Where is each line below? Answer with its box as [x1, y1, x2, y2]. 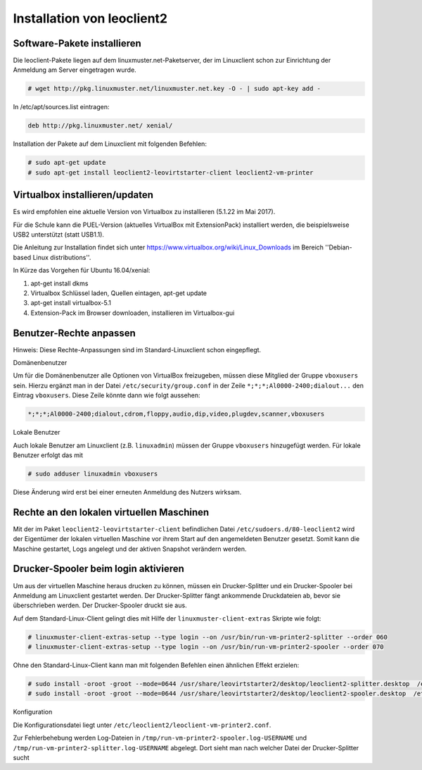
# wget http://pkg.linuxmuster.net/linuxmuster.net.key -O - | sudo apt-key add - [27, 85, 321, 93]
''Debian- [324, 243, 352, 252]
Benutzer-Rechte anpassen [13, 327, 136, 339]
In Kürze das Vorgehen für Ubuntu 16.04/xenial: [13, 266, 151, 275]
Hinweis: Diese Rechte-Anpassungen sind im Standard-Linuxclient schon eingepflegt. [13, 345, 262, 354]
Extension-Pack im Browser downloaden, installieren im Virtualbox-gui [30, 309, 235, 317]
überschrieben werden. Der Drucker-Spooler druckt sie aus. [13, 601, 187, 609]
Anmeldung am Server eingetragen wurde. [13, 66, 136, 74]
